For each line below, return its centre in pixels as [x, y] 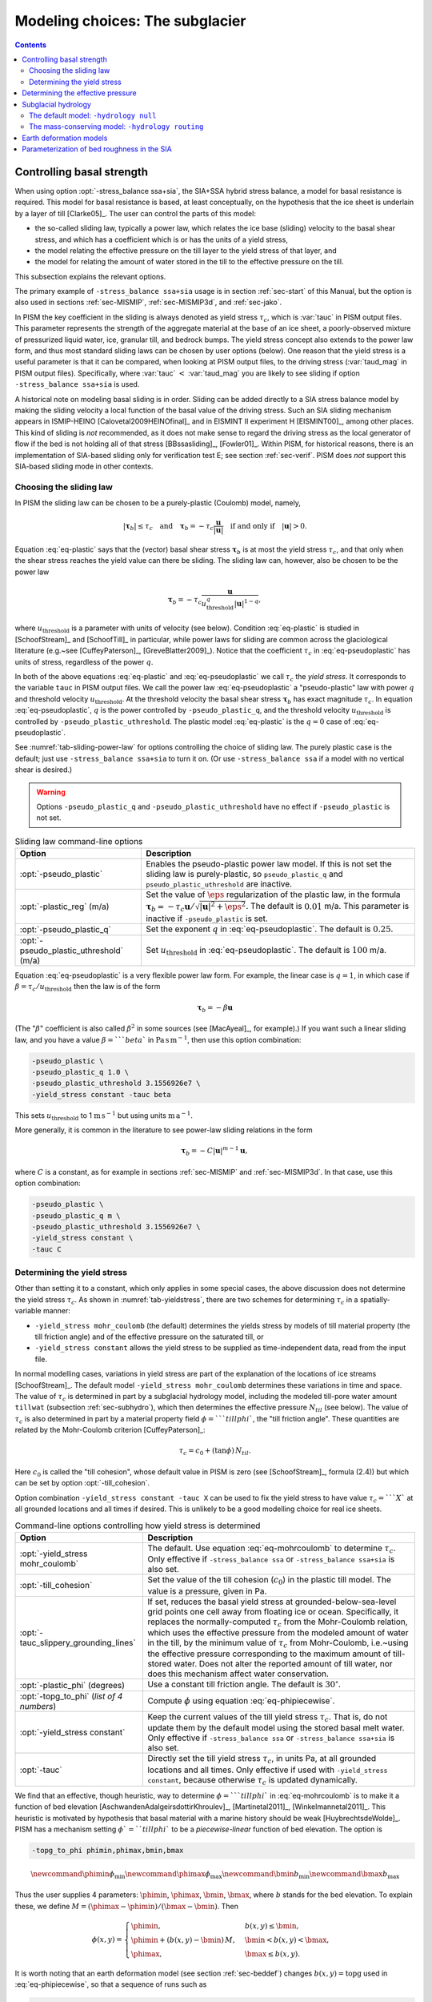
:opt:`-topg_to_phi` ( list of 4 [71, 1696]
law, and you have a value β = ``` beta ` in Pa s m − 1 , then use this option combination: [158, 1039]
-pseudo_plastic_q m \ [76, 1216]
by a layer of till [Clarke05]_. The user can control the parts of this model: [135, 213]
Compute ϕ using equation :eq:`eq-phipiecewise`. [241, 1700]
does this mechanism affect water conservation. [238, 1674]
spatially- [375, 1299]
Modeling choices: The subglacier [130, 21]
